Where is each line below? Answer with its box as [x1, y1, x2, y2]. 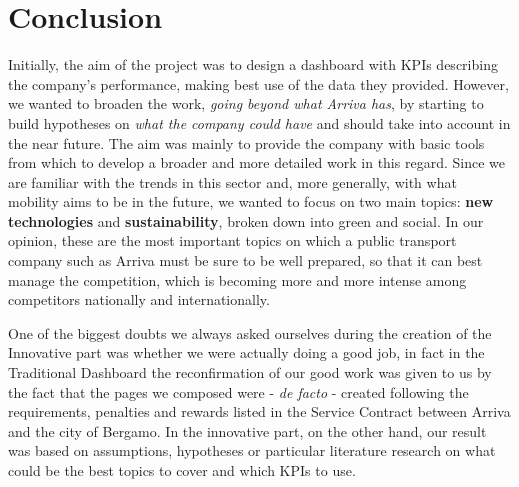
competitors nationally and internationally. [8, 289, 270, 310]
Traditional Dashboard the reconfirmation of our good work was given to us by [8, 362, 492, 383]
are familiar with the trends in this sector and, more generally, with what [8, 171, 457, 192]
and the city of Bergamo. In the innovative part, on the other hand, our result [8, 420, 487, 441]
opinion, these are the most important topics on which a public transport [8, 230, 457, 251]
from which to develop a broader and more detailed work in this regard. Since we [8, 152, 505, 173]
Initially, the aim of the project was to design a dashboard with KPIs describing [8, 54, 498, 75]
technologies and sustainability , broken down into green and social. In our [8, 210, 484, 231]
